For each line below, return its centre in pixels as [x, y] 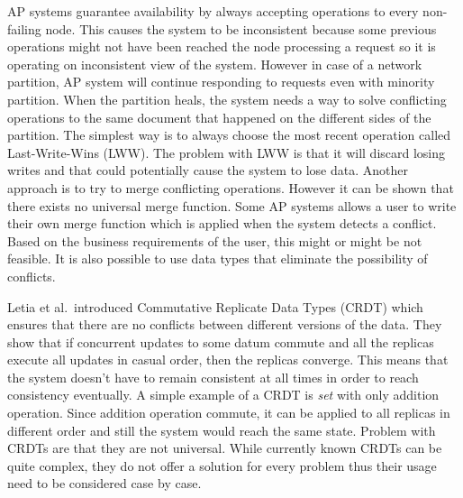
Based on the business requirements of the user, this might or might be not [215, 240]
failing [24, 28]
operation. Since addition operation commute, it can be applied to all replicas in [229, 413]
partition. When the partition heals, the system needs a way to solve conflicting [227, 99]
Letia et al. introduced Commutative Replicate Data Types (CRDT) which [215, 306]
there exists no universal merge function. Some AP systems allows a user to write [232, 205]
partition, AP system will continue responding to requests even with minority [221, 82]
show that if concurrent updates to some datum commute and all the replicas [221, 341]
